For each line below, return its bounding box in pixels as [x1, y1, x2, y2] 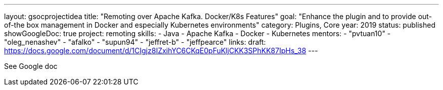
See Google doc [4, 62, 58, 70]
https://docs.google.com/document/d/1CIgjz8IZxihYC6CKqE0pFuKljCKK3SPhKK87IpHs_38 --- [4, 46, 318, 55]
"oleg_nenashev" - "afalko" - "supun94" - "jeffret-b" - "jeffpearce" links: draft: [4, 38, 266, 46]
